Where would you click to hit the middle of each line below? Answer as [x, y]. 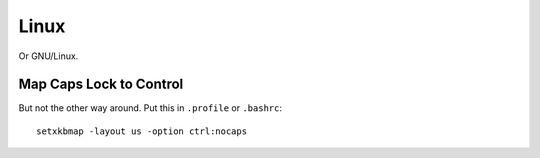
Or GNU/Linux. [48, 56]
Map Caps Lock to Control [101, 84]
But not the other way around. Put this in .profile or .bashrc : [150, 108]
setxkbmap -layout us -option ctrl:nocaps [142, 131]
